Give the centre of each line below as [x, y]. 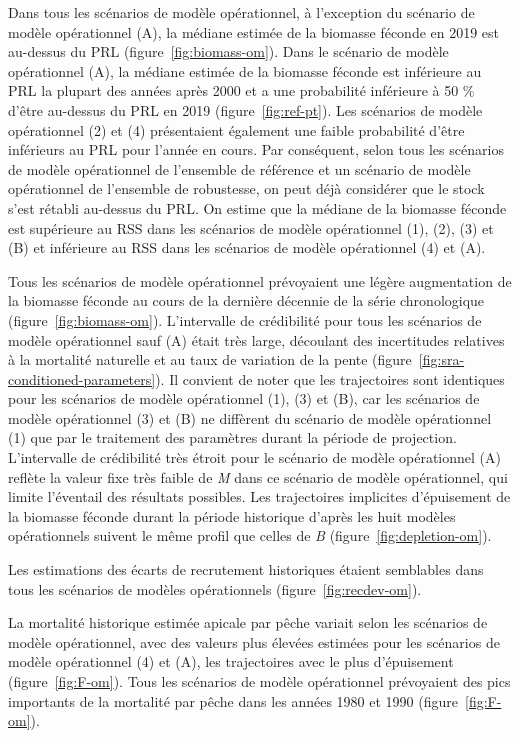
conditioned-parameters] [82, 378]
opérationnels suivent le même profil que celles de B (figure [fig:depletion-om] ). [250, 535]
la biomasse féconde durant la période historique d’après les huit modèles [232, 515]
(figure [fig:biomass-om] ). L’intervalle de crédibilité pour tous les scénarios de [245, 319]
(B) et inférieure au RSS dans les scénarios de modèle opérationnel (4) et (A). [247, 247]
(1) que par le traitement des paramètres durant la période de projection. [232, 437]
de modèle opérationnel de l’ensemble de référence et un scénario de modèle [239, 168]
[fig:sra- [441, 359]
